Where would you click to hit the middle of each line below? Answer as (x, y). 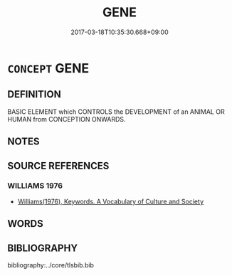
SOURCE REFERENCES (58, 165)
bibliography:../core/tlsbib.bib (51, 265)
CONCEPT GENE (48, 68)
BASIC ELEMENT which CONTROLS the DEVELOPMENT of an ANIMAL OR (116, 112)
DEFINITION (35, 94)
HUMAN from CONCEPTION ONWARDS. (67, 119)
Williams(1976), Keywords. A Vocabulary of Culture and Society (111, 201)
